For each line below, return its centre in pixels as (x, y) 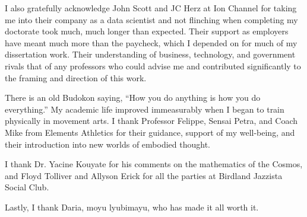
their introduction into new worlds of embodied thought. (107, 144)
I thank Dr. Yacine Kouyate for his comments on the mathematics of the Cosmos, (154, 164)
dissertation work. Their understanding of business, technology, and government (150, 54)
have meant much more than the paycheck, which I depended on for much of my (151, 42)
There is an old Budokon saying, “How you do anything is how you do (133, 98)
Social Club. (27, 187)
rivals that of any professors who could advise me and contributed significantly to (153, 66)
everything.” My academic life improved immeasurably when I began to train (145, 109)
